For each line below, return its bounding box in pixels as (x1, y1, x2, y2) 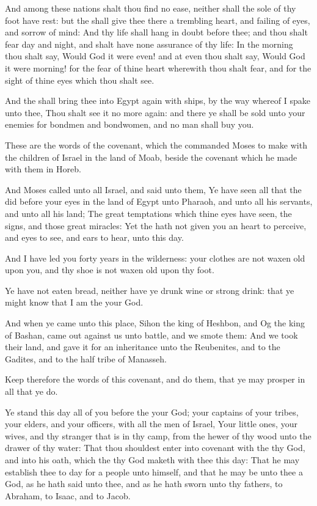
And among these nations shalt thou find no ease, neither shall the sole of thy (5, 2, 296, 14)
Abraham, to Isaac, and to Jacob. (5, 489, 131, 502)
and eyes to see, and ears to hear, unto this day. (5, 231, 184, 244)
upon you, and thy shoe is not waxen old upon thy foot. (5, 263, 214, 276)
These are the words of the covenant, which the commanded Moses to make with (5, 138, 307, 151)
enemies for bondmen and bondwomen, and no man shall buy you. (5, 118, 254, 131)
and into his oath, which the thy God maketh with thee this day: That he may (5, 453, 300, 466)
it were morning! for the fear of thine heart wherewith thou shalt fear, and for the (5, 61, 312, 74)
